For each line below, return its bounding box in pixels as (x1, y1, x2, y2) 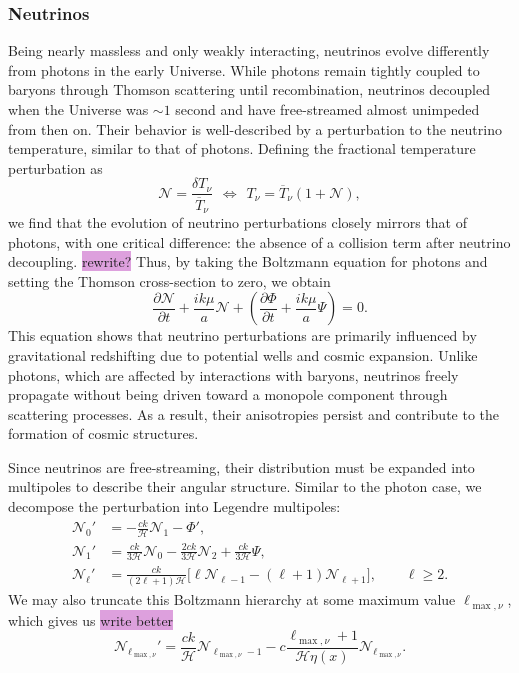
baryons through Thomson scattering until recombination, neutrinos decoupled (8, 79, 491, 100)
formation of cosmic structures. (8, 423, 199, 444)
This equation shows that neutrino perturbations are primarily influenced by (8, 325, 477, 346)
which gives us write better (8, 609, 174, 630)
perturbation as (8, 157, 103, 178)
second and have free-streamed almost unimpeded (175, 99, 480, 119)
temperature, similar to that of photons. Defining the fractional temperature (8, 138, 476, 159)
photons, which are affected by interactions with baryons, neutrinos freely (8, 364, 459, 385)
